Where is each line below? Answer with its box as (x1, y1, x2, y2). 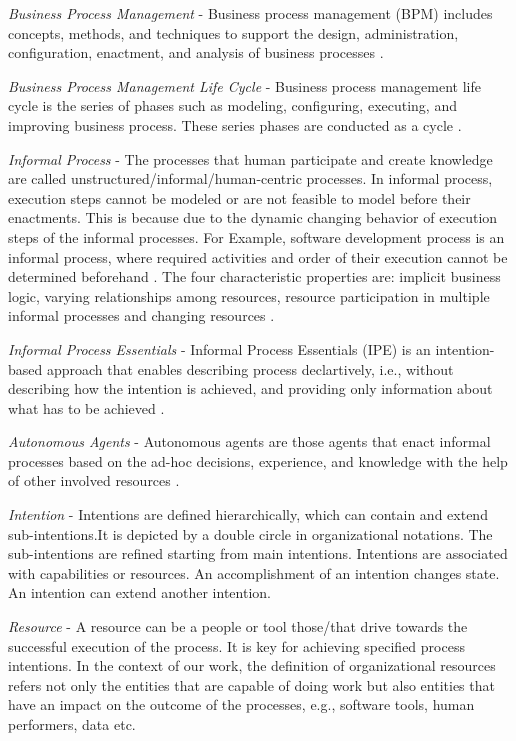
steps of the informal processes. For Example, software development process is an (8, 226, 505, 247)
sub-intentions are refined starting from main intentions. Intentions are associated (8, 543, 508, 564)
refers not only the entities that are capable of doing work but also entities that (8, 674, 495, 695)
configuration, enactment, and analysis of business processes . (8, 42, 384, 63)
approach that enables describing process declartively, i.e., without (46, 358, 454, 379)
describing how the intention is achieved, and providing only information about (8, 378, 493, 399)
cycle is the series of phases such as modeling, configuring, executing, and (8, 95, 457, 116)
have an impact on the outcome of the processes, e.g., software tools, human (8, 694, 475, 715)
